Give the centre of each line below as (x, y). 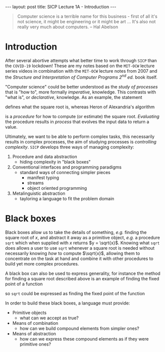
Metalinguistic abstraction (39, 193)
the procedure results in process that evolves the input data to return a (77, 122)
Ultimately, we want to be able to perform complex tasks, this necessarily (80, 136)
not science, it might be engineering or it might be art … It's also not (86, 22)
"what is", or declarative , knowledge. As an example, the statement (74, 97)
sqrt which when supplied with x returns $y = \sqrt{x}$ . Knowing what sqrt (82, 243)
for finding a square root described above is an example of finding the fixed (82, 278)
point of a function (24, 284)
